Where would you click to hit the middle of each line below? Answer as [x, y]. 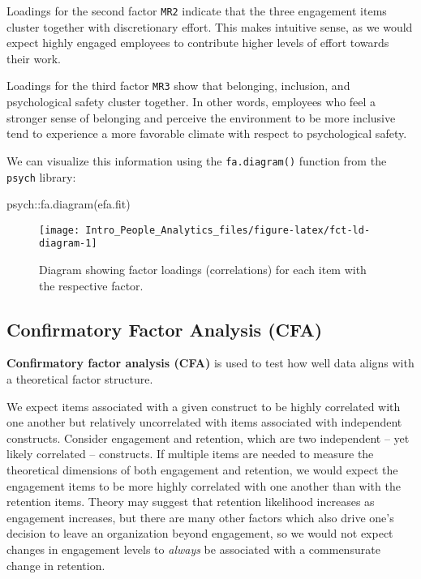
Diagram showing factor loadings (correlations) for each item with [203, 270]
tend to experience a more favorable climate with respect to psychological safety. [207, 133]
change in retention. [56, 565]
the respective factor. [91, 285]
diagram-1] [68, 244]
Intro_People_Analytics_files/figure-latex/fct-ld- [228, 230]
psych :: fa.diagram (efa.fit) [69, 204]
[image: [60, 230]
